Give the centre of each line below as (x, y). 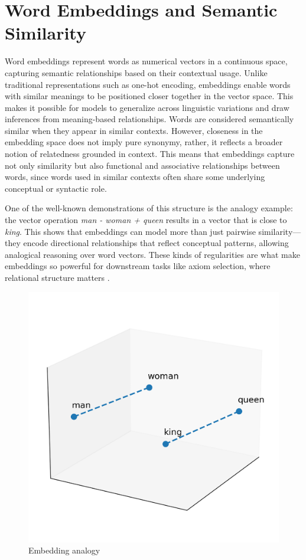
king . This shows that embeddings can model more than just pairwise (130, 231)
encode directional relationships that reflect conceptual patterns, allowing (156, 243)
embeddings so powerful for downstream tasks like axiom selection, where (138, 266)
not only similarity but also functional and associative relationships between (142, 165)
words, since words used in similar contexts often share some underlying (135, 177)
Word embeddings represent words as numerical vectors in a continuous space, (146, 61)
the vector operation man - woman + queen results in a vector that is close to (146, 220)
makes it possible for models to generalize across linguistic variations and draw (147, 107)
